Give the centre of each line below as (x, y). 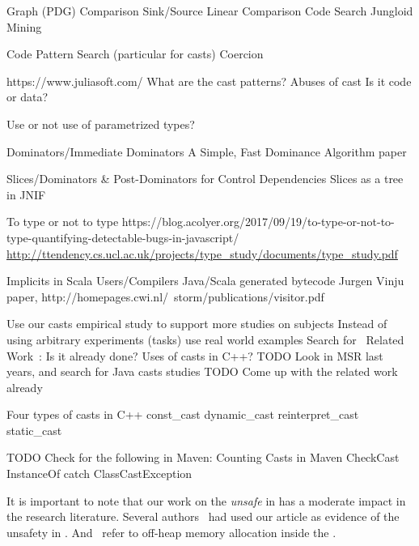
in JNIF (26, 194)
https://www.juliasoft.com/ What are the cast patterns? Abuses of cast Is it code (209, 81)
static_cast (34, 430)
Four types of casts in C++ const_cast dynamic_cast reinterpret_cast (183, 414)
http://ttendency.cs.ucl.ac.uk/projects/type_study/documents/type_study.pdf (202, 253)
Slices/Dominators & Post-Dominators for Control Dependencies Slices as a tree (205, 179)
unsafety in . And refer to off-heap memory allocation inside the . (171, 532)
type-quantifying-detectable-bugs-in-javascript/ (123, 237)
